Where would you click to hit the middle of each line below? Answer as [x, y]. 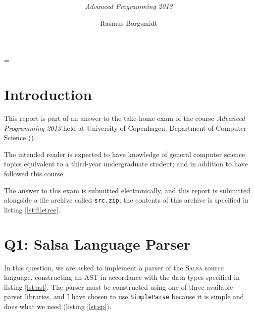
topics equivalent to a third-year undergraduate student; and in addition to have [126, 164]
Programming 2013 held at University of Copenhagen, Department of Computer [125, 128]
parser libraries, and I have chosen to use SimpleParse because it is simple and [124, 296]
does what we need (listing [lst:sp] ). [58, 306]
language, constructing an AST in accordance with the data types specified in [122, 277]
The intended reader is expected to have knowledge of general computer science [125, 154]
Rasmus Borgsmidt [129, 23]
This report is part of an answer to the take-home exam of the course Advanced [125, 118]
